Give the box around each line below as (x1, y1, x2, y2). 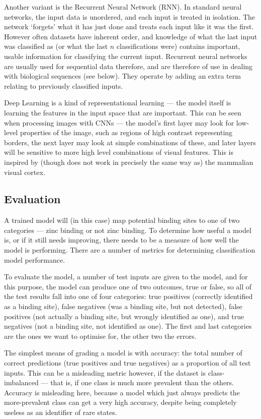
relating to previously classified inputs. (4, 80, 123, 91)
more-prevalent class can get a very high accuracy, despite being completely (4, 397, 237, 407)
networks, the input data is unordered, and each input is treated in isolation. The (4, 11, 255, 22)
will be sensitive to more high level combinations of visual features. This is (4, 147, 233, 157)
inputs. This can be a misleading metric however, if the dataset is (4, 367, 206, 378)
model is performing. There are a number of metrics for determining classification (4, 245, 255, 255)
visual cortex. (4, 166, 45, 177)
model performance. (4, 254, 65, 265)
